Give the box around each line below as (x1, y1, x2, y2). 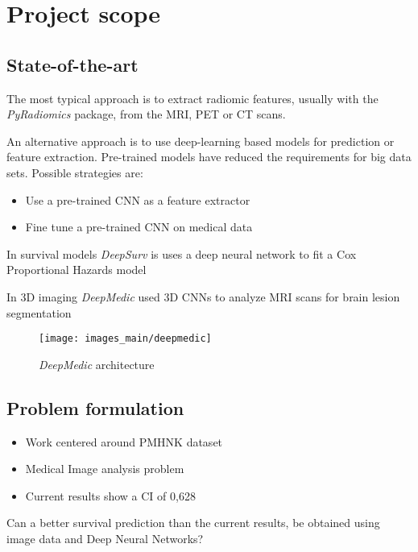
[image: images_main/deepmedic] (39, 333, 212, 345)
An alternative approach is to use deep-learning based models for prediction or (6, 132, 395, 149)
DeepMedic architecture (39, 355, 155, 372)
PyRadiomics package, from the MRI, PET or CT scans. (6, 106, 286, 122)
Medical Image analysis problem (25, 460, 184, 477)
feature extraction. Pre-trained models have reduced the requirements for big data (6, 148, 412, 165)
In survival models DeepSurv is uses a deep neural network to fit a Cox (6, 245, 357, 262)
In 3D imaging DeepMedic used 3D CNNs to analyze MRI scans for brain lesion (6, 288, 400, 305)
